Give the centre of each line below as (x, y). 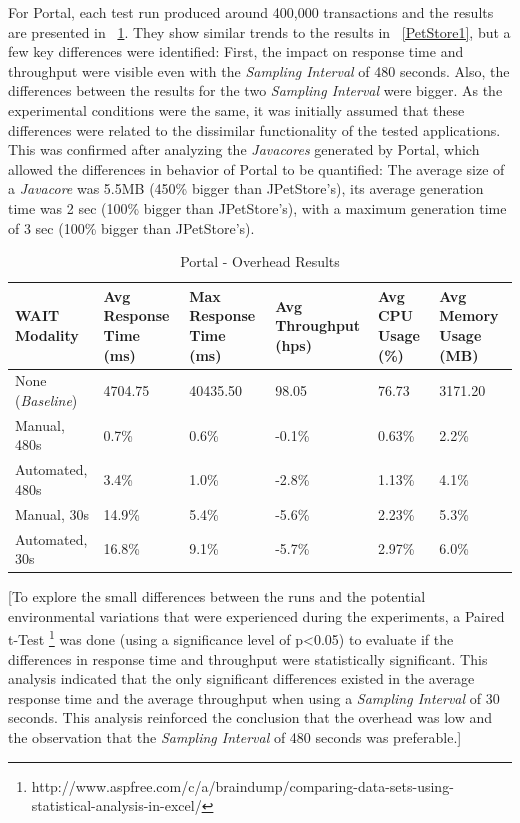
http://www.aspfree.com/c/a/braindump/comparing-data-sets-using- (242, 785)
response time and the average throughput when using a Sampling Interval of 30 (254, 697)
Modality (47, 334)
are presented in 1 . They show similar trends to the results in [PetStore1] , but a (259, 31)
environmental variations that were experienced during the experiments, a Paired (256, 615)
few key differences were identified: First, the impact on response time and (236, 51)
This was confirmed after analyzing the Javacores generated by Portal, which (244, 149)
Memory (469, 315)
